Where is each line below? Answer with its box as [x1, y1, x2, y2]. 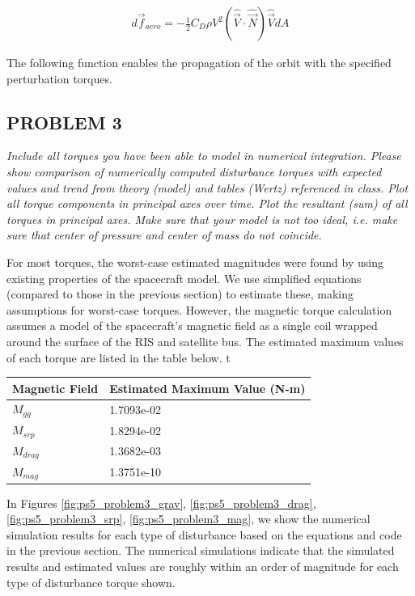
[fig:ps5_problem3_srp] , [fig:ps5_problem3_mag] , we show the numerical [6, 510, 371, 527]
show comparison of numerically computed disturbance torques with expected [6, 163, 382, 180]
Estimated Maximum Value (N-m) [109, 379, 306, 396]
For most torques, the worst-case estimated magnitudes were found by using [6, 253, 383, 270]
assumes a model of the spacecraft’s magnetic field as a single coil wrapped [6, 317, 378, 334]
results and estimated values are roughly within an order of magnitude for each [6, 557, 399, 574]
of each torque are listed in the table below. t [6, 349, 231, 366]
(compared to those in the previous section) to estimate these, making [6, 285, 354, 302]
